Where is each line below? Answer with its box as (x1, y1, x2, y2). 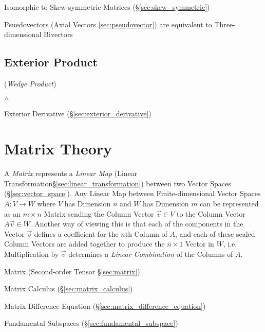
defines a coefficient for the (34, 228, 119, 239)
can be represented (200, 198, 259, 209)
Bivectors (44, 29, 73, 40)
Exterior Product (4, 54, 98, 70)
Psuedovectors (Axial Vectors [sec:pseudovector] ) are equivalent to (4, 19, 212, 29)
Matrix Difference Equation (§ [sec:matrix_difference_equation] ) (4, 300, 206, 311)
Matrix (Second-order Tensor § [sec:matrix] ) (4, 266, 140, 276)
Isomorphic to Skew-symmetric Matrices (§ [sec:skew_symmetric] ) (4, 2, 210, 12)
